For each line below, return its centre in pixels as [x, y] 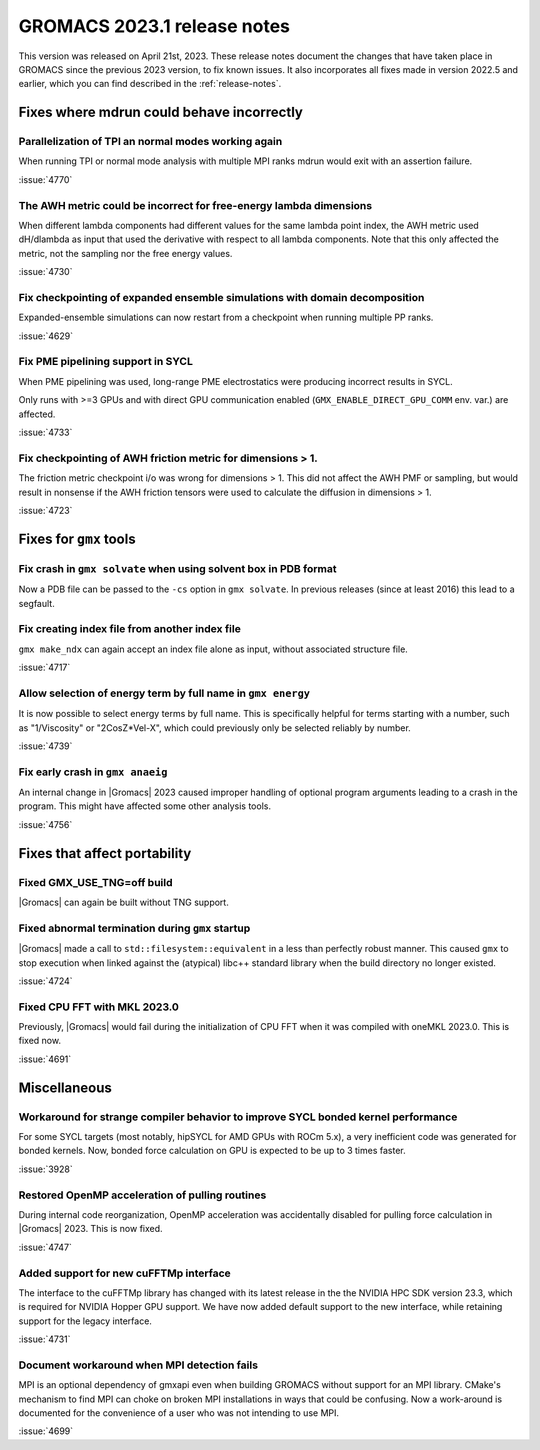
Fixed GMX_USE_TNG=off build [96, 882]
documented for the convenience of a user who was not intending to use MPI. [179, 1412]
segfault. [36, 603]
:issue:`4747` [45, 1247]
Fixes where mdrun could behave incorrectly [161, 112]
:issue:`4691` [45, 1059]
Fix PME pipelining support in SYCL [106, 362]
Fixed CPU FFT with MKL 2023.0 [99, 1007]
